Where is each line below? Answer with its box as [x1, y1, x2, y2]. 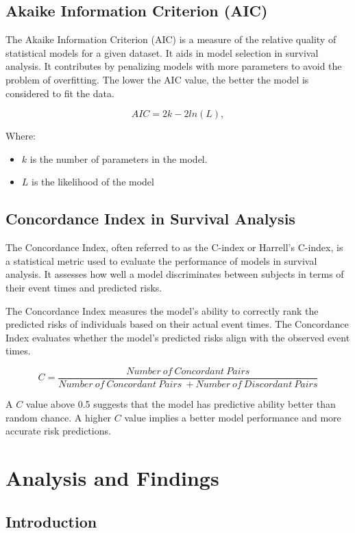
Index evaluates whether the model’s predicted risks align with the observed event [5, 330, 350, 344]
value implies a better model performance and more [124, 410, 341, 424]
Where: [5, 129, 36, 143]
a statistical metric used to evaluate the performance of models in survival [5, 253, 317, 268]
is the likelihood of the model [32, 174, 154, 189]
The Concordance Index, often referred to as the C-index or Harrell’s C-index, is [5, 240, 343, 255]
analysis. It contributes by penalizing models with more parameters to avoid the [5, 59, 342, 73]
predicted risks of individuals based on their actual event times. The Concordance [5, 317, 349, 331]
